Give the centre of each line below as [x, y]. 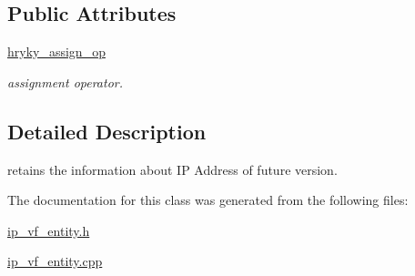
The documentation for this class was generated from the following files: [208, 200]
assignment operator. [66, 82]
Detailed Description [107, 131]
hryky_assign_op [56, 51]
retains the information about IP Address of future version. [172, 169]
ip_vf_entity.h [49, 230]
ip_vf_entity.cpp [55, 261]
